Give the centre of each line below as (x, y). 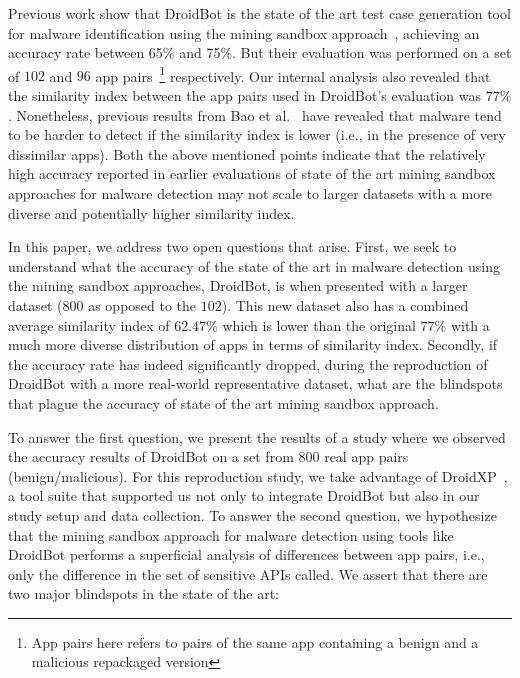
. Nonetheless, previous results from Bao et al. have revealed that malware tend (255, 114)
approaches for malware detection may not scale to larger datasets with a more (250, 193)
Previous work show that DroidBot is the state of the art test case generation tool (259, 13)
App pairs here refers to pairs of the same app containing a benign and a (255, 641)
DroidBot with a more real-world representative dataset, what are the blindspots (255, 383)
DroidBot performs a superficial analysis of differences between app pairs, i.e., (246, 554)
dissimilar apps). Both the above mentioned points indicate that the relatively (247, 153)
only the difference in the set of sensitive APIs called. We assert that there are (248, 573)
